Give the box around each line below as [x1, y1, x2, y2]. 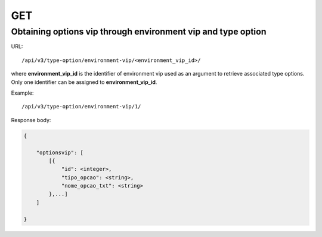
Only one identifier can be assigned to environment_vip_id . [11, 78, 157, 86]
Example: [11, 89, 34, 96]
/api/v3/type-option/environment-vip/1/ [21, 103, 141, 110]
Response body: [11, 116, 51, 123]
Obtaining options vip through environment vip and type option [11, 26, 267, 37]
